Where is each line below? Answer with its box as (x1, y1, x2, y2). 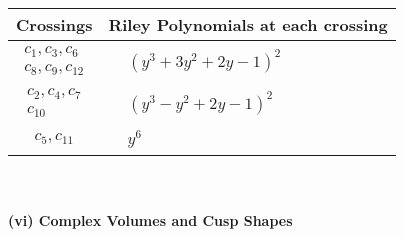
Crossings (16, 13, 93, 36)
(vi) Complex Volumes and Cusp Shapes (8, 210, 293, 231)
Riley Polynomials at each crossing (108, 13, 388, 36)
